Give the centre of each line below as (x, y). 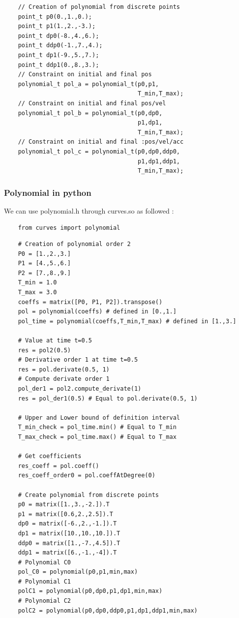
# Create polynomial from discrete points (88, 495)
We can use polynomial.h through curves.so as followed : (89, 210)
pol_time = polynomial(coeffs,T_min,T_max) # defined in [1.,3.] (127, 321)
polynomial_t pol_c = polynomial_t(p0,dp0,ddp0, (99, 151)
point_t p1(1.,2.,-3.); (57, 26)
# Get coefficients (50, 456)
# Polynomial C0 (45, 562)
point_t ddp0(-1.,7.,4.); (60, 46)
